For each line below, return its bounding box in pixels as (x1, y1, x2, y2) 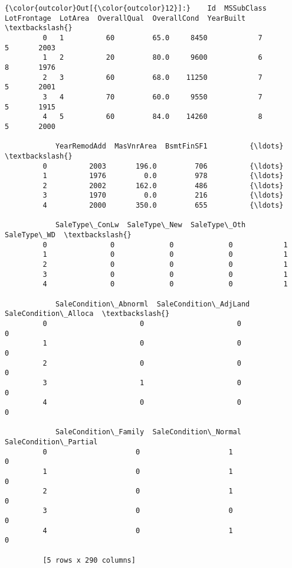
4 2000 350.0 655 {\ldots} (42, 201, 284, 210)
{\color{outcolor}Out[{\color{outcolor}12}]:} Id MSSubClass (5, 4, 267, 12)
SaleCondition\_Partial (5, 437, 98, 446)
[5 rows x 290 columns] (42, 556, 136, 564)
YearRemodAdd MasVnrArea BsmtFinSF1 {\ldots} (55, 142, 284, 151)
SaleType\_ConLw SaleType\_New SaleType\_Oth (55, 221, 246, 230)
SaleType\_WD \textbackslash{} (5, 231, 132, 240)
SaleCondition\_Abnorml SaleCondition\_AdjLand (55, 299, 250, 308)
